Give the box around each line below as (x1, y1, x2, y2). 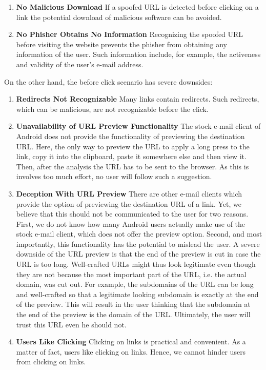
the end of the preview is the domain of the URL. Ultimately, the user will (16, 309, 251, 320)
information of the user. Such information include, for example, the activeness (16, 49, 261, 60)
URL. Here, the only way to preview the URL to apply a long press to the (16, 141, 250, 151)
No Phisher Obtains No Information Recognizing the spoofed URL (16, 29, 243, 40)
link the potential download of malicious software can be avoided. (16, 11, 222, 22)
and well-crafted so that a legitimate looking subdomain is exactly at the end (16, 288, 259, 299)
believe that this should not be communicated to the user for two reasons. (16, 208, 249, 219)
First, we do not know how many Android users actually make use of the (16, 218, 245, 229)
